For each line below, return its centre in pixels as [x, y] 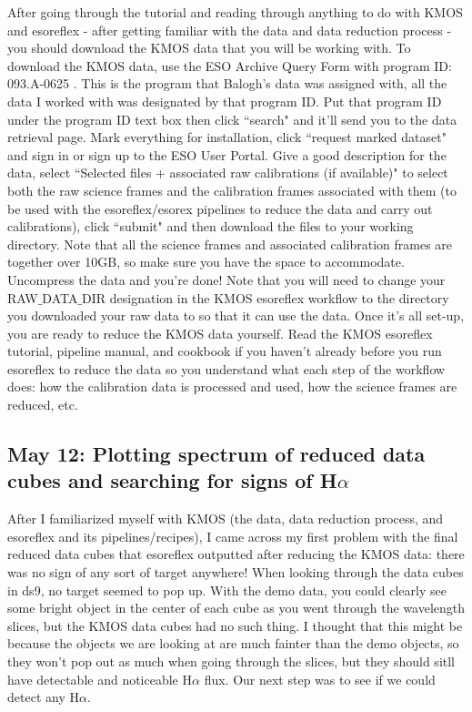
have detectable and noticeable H [100, 679]
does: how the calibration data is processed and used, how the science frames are [232, 387]
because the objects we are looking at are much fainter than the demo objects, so [233, 643]
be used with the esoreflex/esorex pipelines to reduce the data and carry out [220, 208]
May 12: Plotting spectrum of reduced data [216, 454]
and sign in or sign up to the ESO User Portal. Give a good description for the [227, 154]
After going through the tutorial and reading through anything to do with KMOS [235, 12]
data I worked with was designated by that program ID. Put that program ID [225, 101]
